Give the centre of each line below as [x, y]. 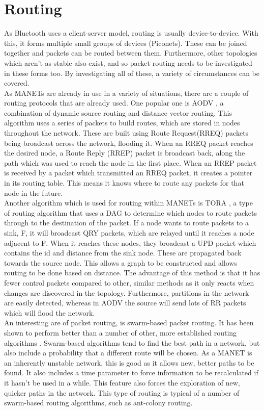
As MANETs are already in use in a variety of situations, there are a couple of [126, 93]
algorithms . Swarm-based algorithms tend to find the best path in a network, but [132, 342]
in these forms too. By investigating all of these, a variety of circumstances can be [132, 73]
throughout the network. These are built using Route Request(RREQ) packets [126, 133]
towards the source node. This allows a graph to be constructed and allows [121, 262]
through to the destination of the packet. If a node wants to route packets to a [126, 223]
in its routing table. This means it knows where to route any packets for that [124, 183]
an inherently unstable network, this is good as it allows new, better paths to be [129, 362]
